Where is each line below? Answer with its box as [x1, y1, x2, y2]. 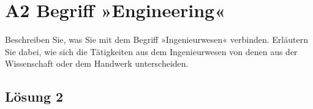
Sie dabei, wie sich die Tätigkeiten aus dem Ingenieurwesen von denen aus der [5, 45, 298, 58]
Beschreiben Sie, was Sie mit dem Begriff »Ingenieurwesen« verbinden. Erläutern [5, 33, 308, 46]
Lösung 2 [5, 87, 64, 106]
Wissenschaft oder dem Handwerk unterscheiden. [5, 57, 189, 70]
